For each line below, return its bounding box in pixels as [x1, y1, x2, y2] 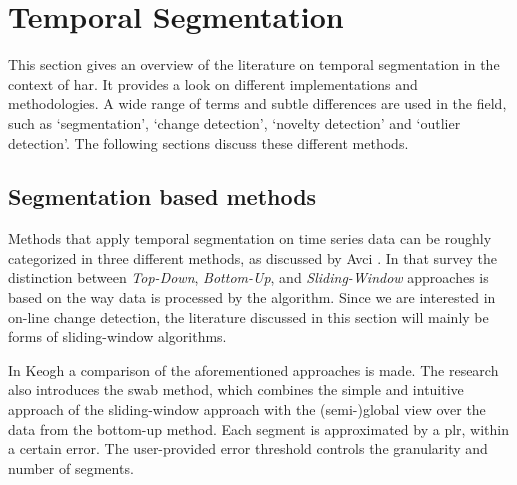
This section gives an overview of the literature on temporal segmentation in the [8, 54, 500, 75]
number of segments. [8, 457, 134, 478]
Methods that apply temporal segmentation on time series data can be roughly [8, 228, 492, 249]
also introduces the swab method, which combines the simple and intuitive [8, 379, 464, 400]
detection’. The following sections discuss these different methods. [8, 132, 409, 153]
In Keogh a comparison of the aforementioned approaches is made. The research [8, 359, 499, 380]
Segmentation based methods [8, 181, 317, 212]
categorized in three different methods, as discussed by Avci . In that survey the [8, 247, 498, 268]
